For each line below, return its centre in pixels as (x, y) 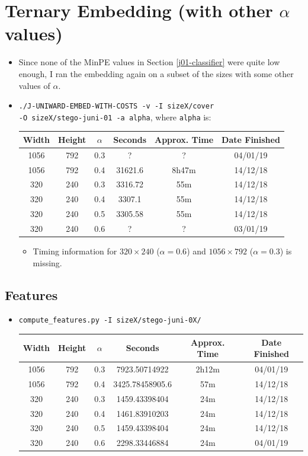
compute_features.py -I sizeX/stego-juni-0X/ (110, 321)
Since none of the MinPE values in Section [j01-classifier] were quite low (149, 62)
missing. (47, 262)
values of (34, 85)
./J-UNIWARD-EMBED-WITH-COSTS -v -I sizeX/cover (116, 106)
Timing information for (75, 251)
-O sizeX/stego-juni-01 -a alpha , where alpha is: (115, 117)
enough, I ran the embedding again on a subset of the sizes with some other (156, 73)
